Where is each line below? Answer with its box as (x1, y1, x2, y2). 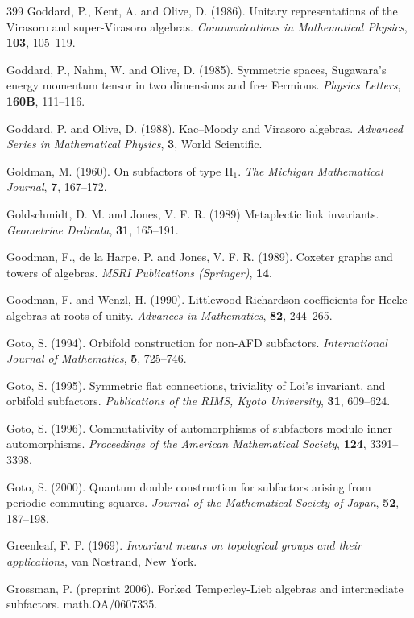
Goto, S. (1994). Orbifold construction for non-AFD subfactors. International (6, 334, 387, 350)
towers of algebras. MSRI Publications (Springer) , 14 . (6, 263, 272, 280)
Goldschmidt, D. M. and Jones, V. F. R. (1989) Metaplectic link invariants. (6, 205, 379, 222)
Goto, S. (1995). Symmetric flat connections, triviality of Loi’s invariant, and (6, 376, 386, 393)
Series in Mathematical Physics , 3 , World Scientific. (6, 135, 263, 152)
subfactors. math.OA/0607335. (6, 595, 158, 612)
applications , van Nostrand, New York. (6, 553, 197, 570)
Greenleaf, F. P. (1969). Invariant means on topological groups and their (6, 537, 362, 554)
